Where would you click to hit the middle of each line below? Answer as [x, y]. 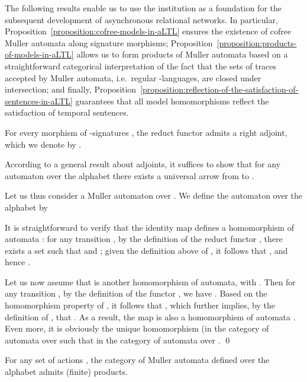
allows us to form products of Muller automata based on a [182, 54]
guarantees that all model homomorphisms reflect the [172, 101]
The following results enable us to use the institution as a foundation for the [143, 8]
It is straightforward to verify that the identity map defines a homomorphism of [149, 227]
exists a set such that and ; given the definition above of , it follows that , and [146, 250]
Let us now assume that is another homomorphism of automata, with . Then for [150, 281]
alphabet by [26, 207]
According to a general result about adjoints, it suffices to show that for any [143, 164]
